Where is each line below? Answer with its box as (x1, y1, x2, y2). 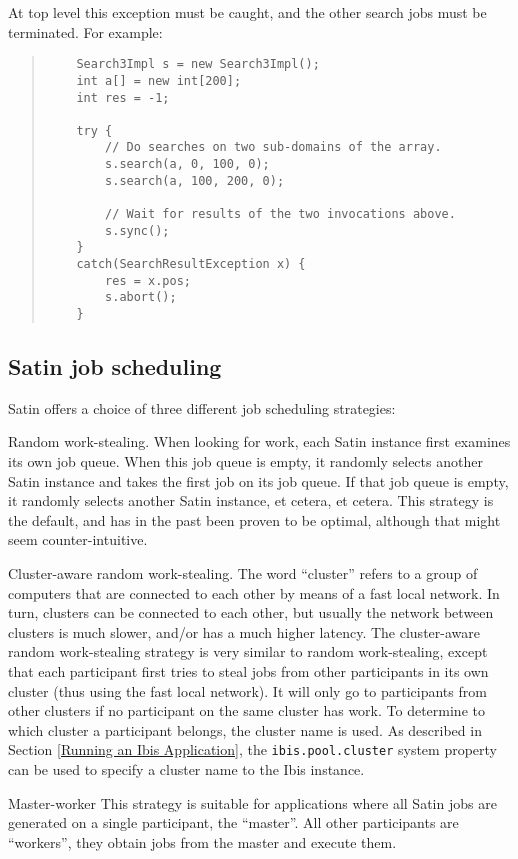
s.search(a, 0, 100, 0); (105, 157, 270, 172)
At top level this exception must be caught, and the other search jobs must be (8, 2, 487, 22)
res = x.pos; (105, 273, 191, 288)
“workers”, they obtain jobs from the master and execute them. (8, 831, 397, 852)
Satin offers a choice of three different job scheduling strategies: (8, 397, 396, 418)
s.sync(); (105, 223, 170, 238)
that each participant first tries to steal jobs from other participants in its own (8, 661, 489, 682)
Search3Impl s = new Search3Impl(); (76, 57, 320, 72)
